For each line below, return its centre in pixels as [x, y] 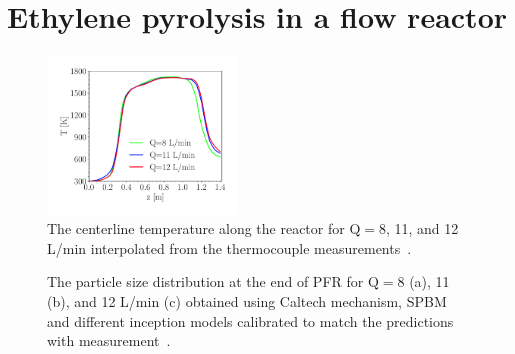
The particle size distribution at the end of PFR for [205, 281]
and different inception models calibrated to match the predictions [250, 320]
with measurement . [109, 340]
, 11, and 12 [422, 228]
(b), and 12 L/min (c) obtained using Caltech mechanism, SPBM [247, 300]
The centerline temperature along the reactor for [196, 228]
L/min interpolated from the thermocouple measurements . [229, 247]
